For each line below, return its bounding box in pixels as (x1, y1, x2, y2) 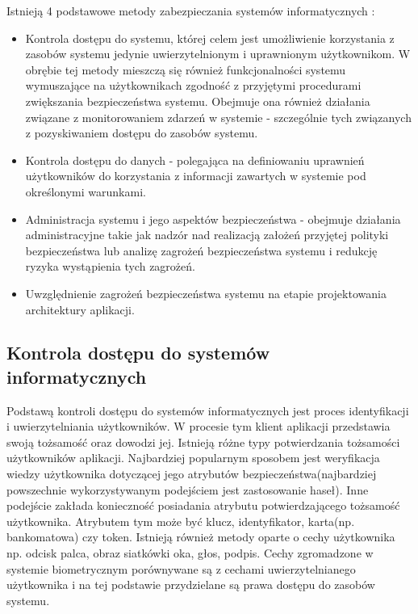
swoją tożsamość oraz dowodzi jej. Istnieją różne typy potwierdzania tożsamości (6, 433, 400, 450)
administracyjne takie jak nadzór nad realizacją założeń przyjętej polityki (25, 226, 389, 243)
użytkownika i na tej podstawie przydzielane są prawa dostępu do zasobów (6, 576, 375, 593)
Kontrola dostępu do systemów (6, 340, 270, 365)
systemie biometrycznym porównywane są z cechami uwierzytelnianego (6, 560, 356, 577)
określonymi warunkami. (25, 183, 146, 200)
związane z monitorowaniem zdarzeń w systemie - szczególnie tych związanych (25, 108, 412, 125)
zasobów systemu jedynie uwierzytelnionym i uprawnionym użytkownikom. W (25, 45, 411, 62)
